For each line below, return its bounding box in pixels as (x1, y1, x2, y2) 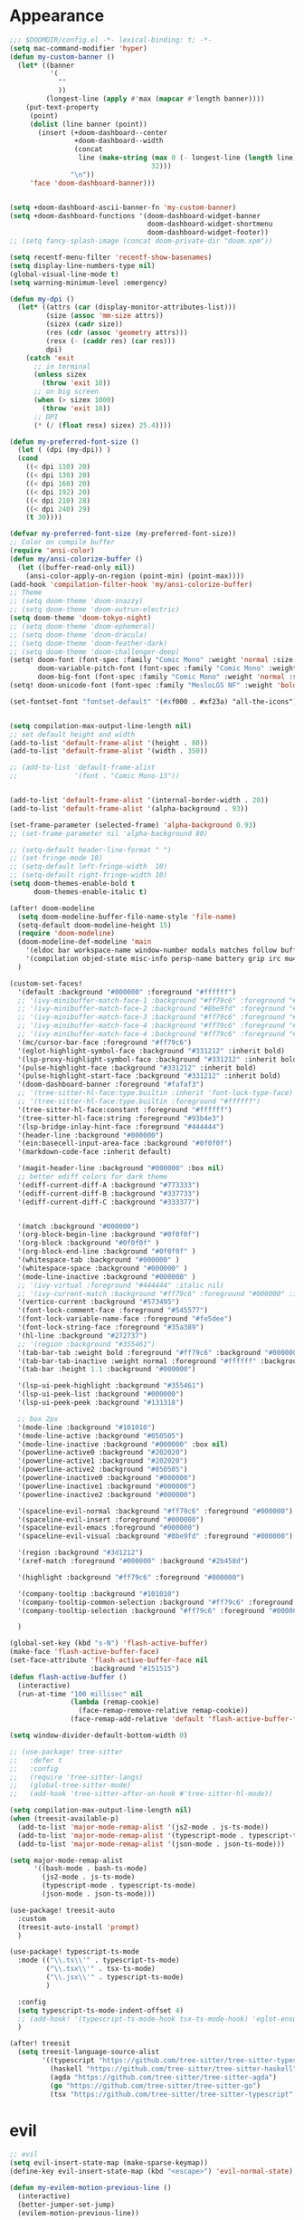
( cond (17, 454, 39, 463)
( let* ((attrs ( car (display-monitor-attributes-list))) (17, 303, 237, 312)
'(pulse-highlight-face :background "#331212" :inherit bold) (17, 1063, 257, 1072)
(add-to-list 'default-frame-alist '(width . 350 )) (9, 746, 208, 756)
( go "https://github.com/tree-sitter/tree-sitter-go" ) (49, 2081, 261, 2090)
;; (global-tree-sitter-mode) (9, 1781, 131, 1790)
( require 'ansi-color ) (9, 546, 95, 555)
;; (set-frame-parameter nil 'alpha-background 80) (9, 829, 208, 838)
